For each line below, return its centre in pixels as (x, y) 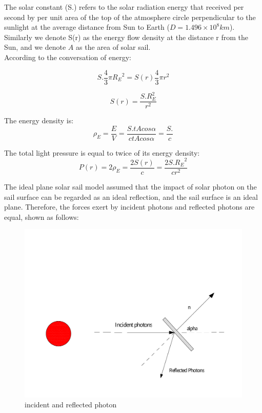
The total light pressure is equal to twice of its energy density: (102, 152)
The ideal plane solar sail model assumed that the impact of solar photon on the (130, 186)
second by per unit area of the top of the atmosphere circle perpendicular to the (130, 17)
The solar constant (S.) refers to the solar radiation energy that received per (124, 7)
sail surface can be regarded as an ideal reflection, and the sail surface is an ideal (131, 196)
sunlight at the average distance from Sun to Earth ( (87, 27)
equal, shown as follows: (42, 217)
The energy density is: (39, 120)
